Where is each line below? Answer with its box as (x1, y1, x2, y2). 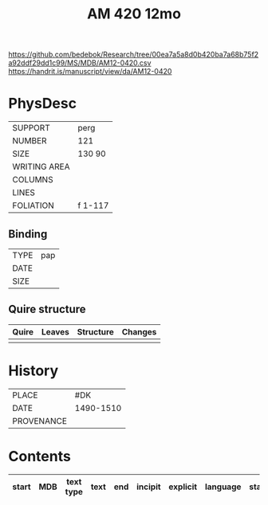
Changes (121, 326, 157, 337)
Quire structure (8, 303, 86, 316)
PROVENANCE (12, 415, 68, 426)
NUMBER (12, 135, 47, 147)
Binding (8, 227, 48, 241)
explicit (168, 481, 198, 492)
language (204, 481, 242, 492)
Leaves (41, 326, 69, 337)
